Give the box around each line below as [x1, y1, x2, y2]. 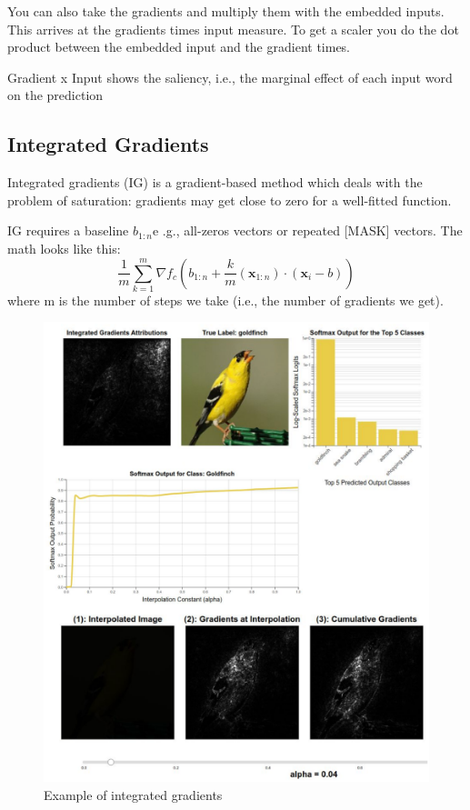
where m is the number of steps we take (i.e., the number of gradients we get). [7, 290, 444, 309]
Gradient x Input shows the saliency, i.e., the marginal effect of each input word [7, 67, 453, 86]
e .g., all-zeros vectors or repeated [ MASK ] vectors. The [152, 221, 463, 240]
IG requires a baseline [7, 221, 129, 240]
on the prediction [7, 85, 104, 105]
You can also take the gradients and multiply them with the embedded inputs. [7, 2, 445, 20]
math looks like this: [7, 238, 121, 257]
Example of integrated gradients [44, 785, 223, 804]
